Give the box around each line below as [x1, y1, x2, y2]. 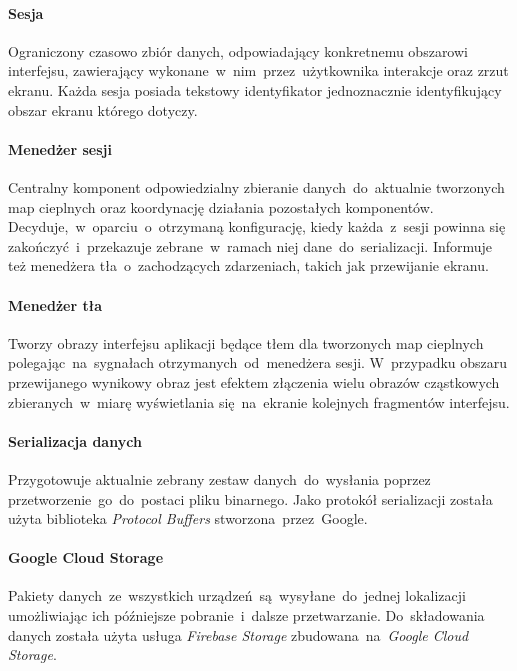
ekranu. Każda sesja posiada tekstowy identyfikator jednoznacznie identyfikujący [8, 79, 502, 100]
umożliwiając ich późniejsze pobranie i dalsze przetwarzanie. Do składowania [8, 605, 485, 626]
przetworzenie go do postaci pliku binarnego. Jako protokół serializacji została [8, 488, 493, 509]
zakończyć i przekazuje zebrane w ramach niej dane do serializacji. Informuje [8, 235, 493, 256]
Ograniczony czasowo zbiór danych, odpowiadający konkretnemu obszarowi [8, 40, 468, 61]
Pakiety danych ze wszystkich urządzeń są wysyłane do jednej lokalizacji [8, 585, 466, 606]
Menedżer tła [8, 294, 102, 315]
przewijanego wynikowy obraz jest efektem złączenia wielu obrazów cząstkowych [8, 371, 500, 392]
